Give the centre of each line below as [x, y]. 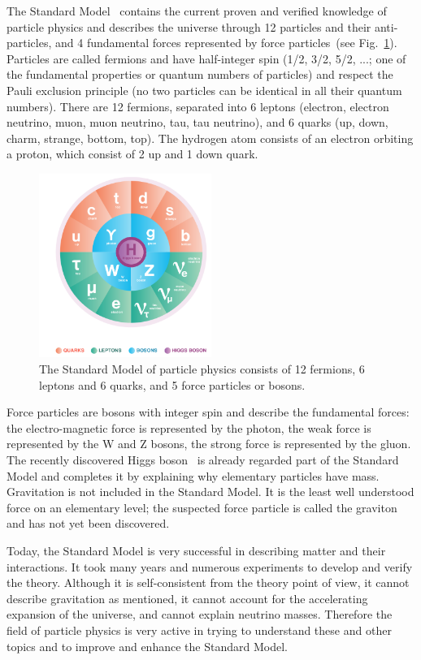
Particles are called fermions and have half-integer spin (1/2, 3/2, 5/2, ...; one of [206, 58]
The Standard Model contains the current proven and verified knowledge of [197, 11]
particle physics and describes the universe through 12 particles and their [189, 26]
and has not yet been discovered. [88, 523]
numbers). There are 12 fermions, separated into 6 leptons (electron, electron [198, 106]
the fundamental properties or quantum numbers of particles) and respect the [200, 74]
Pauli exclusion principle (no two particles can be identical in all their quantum [204, 90]
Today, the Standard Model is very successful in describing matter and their [196, 550]
